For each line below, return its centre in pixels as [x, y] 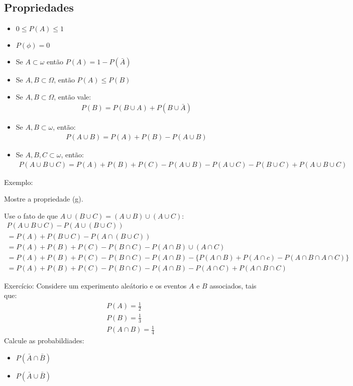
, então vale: [73, 96]
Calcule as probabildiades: [44, 340]
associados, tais [233, 285]
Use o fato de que [31, 215]
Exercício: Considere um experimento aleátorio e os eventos [95, 285]
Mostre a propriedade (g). [44, 199]
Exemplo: [19, 182]
